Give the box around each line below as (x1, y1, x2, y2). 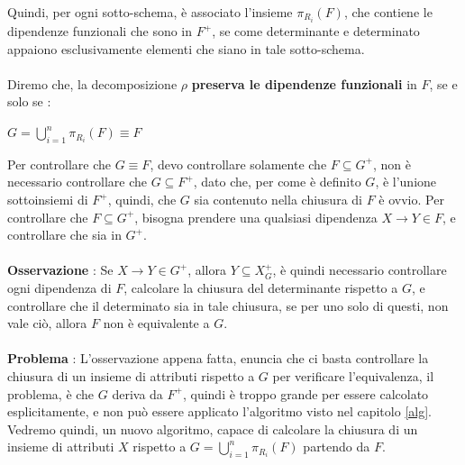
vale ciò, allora (7, 314, 87, 333)
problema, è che (7, 384, 95, 403)
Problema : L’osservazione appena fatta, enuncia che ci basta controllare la (7, 349, 429, 368)
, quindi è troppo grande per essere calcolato (182, 384, 429, 403)
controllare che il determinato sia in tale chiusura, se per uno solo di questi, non (7, 296, 449, 315)
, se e (429, 74, 458, 93)
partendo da (303, 437, 370, 456)
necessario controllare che (7, 172, 148, 191)
